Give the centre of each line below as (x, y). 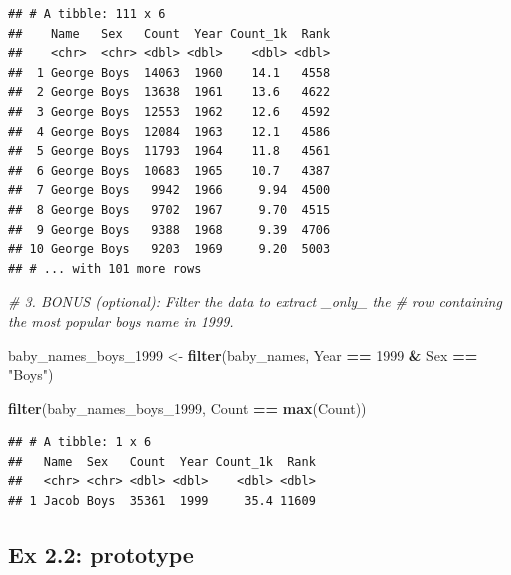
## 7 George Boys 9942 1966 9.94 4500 (169, 190)
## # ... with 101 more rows (105, 268)
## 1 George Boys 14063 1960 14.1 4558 (169, 72)
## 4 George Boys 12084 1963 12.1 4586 (169, 131)
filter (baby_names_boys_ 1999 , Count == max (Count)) (187, 407)
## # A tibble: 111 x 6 (87, 14)
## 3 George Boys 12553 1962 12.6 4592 (169, 111)
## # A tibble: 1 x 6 (80, 442)
